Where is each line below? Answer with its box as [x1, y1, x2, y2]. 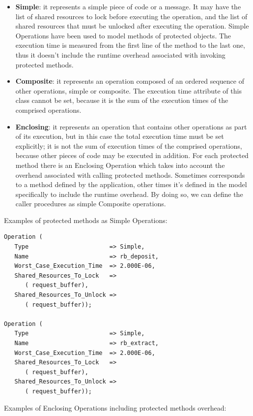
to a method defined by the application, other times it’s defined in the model [15, 179, 247, 190]
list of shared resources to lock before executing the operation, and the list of [15, 11, 248, 21]
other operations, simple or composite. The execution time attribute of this [15, 85, 242, 96]
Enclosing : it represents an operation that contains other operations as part [15, 121, 247, 131]
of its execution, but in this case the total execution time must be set [15, 131, 224, 141]
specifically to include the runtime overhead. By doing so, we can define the [15, 189, 243, 199]
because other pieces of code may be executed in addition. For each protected [15, 150, 249, 160]
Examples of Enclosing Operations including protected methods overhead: [4, 402, 226, 413]
